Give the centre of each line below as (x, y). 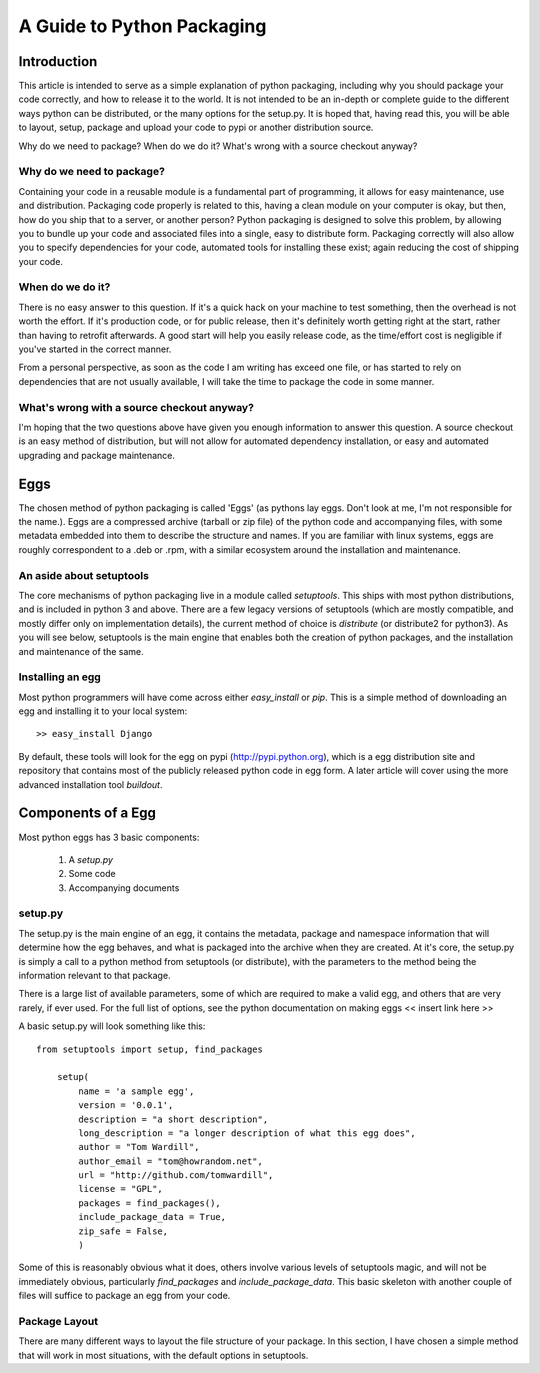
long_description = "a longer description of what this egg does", (247, 1133)
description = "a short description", (173, 1119)
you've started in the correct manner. (95, 349)
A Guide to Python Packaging (142, 26)
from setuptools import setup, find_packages (150, 1049)
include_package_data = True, (152, 1217)
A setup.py (91, 859)
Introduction (58, 61)
